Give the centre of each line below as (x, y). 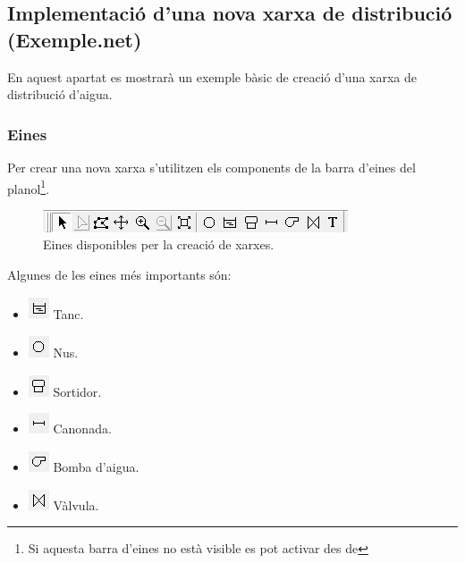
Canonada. (82, 429)
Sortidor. (77, 391)
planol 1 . (29, 187)
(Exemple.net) (75, 39)
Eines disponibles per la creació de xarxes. (159, 244)
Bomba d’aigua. (96, 466)
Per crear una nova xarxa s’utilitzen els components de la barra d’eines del (211, 167)
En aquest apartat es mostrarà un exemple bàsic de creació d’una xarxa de (212, 76)
